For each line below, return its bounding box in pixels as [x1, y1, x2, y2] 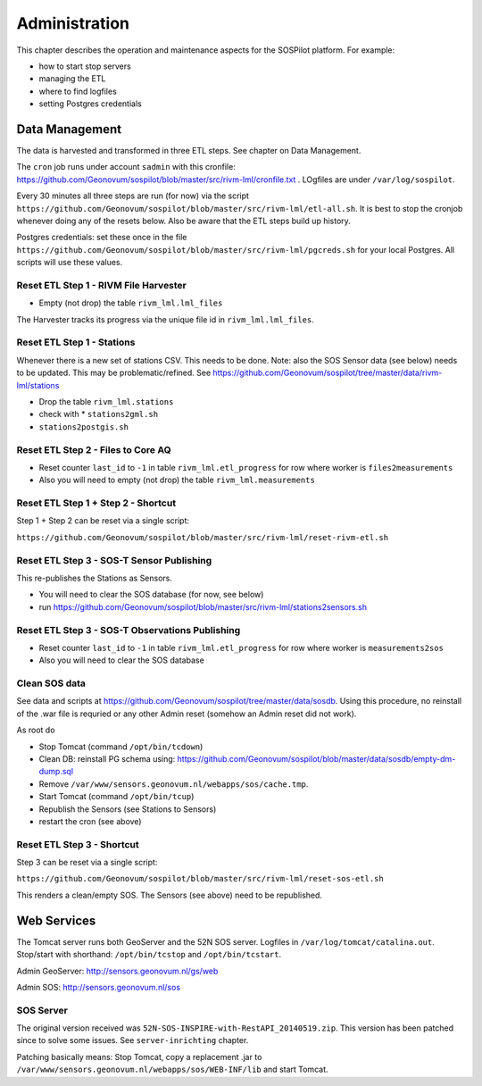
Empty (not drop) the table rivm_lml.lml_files [38, 297, 223, 308]
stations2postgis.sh [38, 422, 129, 432]
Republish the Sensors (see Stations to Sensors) [38, 804, 217, 814]
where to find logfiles [38, 86, 118, 96]
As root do [16, 724, 55, 736]
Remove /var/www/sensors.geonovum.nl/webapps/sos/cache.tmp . [38, 778, 309, 789]
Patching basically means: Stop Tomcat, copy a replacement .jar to [16, 1051, 262, 1062]
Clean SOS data [16, 677, 87, 689]
